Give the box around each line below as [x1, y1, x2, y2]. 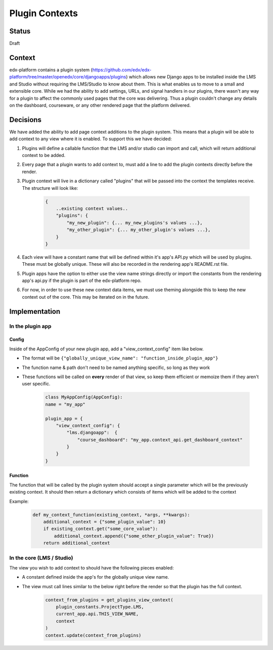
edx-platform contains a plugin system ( [9, 66, 93, 73]
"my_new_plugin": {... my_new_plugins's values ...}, [66, 220, 203, 225]
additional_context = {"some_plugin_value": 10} [43, 519, 166, 524]
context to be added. [22, 152, 66, 158]
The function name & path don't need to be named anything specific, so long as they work [22, 364, 210, 371]
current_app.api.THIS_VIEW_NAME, [56, 611, 139, 617]
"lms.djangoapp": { [66, 430, 118, 435]
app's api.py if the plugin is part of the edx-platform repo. [22, 277, 142, 283]
